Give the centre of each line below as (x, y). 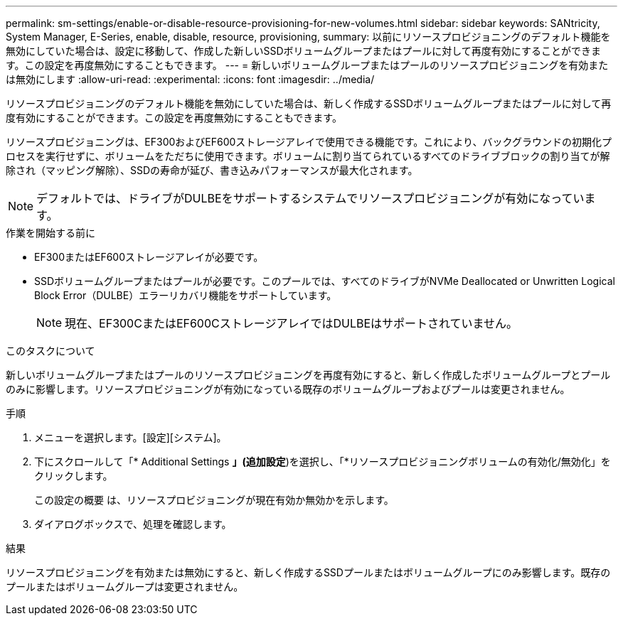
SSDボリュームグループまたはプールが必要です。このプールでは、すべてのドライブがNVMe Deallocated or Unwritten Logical (325, 281)
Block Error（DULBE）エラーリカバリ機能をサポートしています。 (186, 295)
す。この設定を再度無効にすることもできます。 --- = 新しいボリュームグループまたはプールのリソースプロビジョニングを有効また (307, 65)
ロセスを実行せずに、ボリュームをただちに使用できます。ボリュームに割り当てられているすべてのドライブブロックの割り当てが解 (308, 156)
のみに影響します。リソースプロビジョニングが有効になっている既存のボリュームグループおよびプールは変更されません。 (288, 389)
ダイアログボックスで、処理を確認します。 (133, 524)
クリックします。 (74, 476)
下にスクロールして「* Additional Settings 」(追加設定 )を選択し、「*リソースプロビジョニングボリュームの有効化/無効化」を (323, 461)
